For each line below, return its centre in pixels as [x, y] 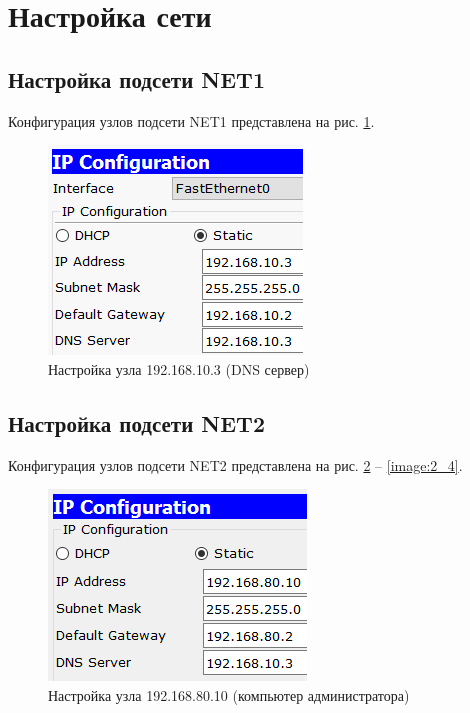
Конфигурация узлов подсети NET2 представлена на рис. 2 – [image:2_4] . [235, 464]
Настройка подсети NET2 [136, 422]
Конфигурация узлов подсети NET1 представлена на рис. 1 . [191, 120]
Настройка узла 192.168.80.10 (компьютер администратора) [229, 694]
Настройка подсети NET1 [136, 78]
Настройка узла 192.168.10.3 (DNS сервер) [179, 368]
